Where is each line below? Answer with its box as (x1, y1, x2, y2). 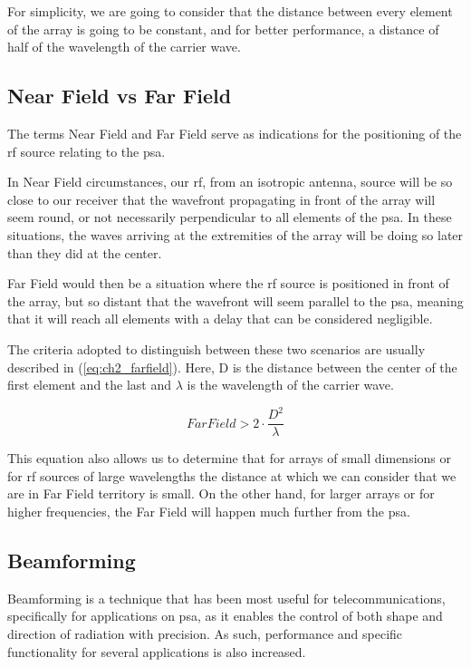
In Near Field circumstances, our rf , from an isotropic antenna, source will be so (7, 172, 453, 191)
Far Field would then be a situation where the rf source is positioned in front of (7, 274, 449, 293)
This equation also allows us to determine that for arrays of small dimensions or (7, 449, 452, 468)
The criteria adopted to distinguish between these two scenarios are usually (7, 339, 426, 358)
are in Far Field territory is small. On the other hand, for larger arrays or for (7, 484, 435, 503)
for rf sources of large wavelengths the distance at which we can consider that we (7, 466, 457, 485)
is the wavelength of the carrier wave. (187, 375, 394, 394)
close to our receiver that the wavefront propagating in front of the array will (7, 189, 436, 208)
